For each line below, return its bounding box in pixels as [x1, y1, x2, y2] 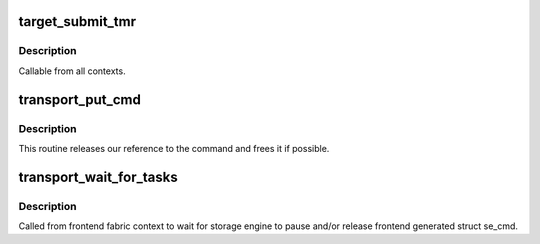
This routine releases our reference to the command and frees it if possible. [18, 142, 330, 154]
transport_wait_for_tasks [18, 168, 179, 185]
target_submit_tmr [18, 13, 137, 30]
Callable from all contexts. [18, 65, 126, 77]
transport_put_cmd [18, 91, 142, 108]
